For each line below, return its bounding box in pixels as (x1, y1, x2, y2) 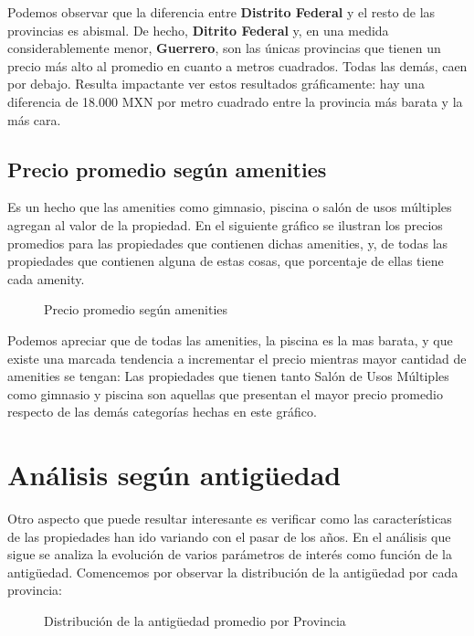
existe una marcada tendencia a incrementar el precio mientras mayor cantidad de (7, 348, 467, 367)
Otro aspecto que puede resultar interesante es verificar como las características (7, 509, 452, 528)
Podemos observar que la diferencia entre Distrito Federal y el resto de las (7, 3, 436, 21)
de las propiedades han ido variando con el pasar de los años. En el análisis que (7, 526, 451, 546)
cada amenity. (7, 269, 85, 288)
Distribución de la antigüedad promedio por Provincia (44, 610, 346, 630)
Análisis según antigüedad (7, 456, 342, 493)
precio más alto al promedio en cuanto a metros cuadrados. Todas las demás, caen (7, 56, 468, 75)
